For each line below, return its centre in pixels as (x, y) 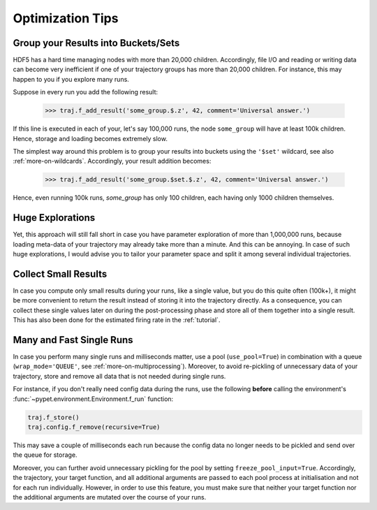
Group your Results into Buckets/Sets (96, 43)
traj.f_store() (53, 417)
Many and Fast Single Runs (73, 340)
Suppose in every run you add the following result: (86, 92)
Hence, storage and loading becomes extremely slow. (90, 138)
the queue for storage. (45, 455)
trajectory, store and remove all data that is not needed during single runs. (119, 376)
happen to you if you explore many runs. (71, 79)
